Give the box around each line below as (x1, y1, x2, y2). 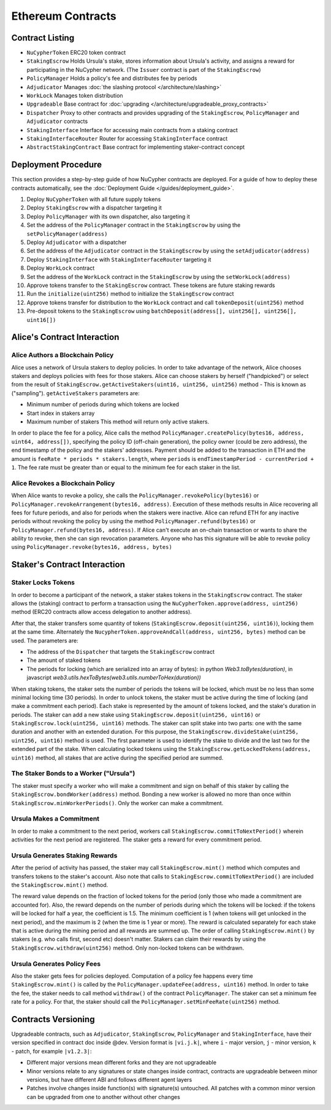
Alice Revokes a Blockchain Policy (11, 479, 115, 487)
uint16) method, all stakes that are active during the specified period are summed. (11, 754, 224, 762)
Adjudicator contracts (26, 117, 88, 125)
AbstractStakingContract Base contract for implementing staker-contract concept (26, 143, 245, 151)
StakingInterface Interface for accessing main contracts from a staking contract (26, 126, 238, 133)
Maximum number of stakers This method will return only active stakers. (26, 418, 210, 425)
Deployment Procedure (11, 160, 102, 170)
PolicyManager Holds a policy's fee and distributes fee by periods (26, 74, 197, 82)
